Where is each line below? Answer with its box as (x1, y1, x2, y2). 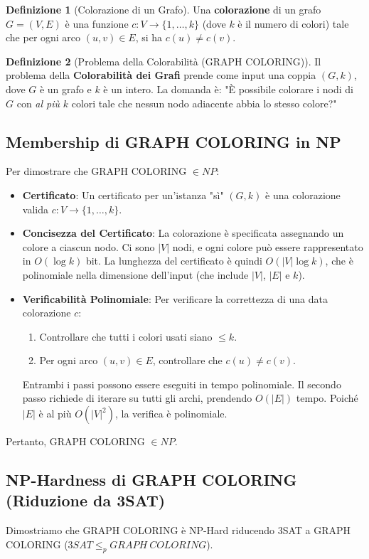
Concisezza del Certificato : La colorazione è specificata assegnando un (22, 225, 344, 240)
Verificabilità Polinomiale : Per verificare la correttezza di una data (22, 291, 328, 306)
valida (22, 201, 48, 216)
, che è (325, 253, 353, 268)
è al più (38, 406, 72, 421)
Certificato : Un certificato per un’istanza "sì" (22, 187, 224, 202)
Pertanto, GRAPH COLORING (6, 434, 145, 449)
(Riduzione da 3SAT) (6, 489, 166, 511)
